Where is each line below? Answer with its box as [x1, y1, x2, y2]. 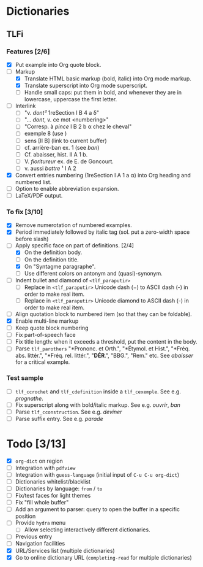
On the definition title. [24, 256, 79, 263]
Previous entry [15, 533, 53, 541]
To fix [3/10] [6, 207, 43, 216]
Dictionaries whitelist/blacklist [15, 477, 90, 485]
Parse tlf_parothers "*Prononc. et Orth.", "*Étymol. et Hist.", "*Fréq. [15, 345, 190, 352]
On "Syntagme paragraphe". [24, 263, 96, 270]
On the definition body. [24, 249, 83, 256]
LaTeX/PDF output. [15, 191, 63, 199]
